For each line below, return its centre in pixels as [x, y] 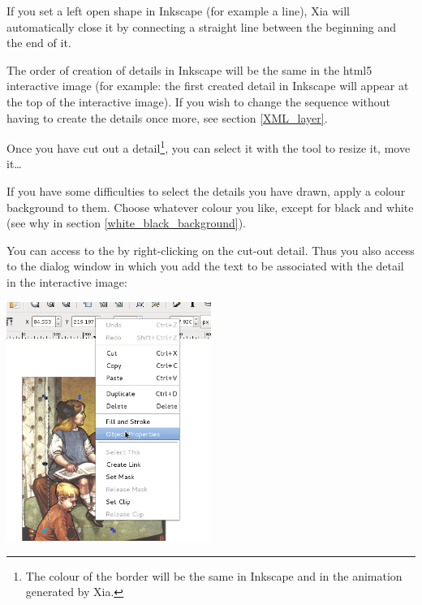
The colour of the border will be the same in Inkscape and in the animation [214, 575]
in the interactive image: [67, 281]
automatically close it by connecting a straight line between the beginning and [202, 26]
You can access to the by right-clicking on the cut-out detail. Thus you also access [211, 250]
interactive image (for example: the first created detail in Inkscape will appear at [208, 86]
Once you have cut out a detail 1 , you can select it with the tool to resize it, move [209, 147]
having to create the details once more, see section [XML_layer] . [167, 117]
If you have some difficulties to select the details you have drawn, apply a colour [206, 191]
